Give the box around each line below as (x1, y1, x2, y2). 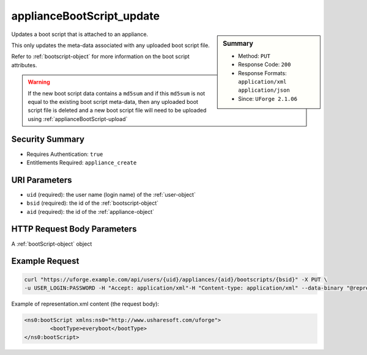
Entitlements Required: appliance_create (26, 159, 137, 166)
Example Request (11, 256, 80, 266)
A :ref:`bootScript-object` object (11, 240, 92, 247)
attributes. (11, 61, 37, 68)
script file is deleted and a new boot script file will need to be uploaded (28, 107, 207, 114)
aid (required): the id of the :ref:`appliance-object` (26, 208, 155, 215)
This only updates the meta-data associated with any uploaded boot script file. (11, 42, 210, 49)
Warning (28, 78, 50, 86)
